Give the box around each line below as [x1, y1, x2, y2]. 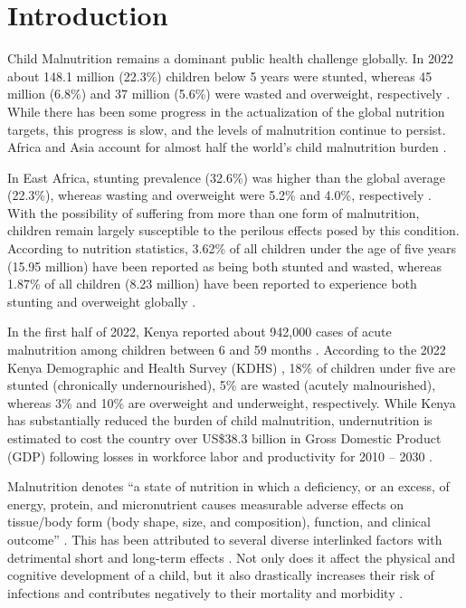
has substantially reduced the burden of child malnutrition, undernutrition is [7, 411, 433, 430]
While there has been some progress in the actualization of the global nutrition [7, 101, 445, 120]
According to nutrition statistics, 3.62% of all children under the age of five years [7, 239, 456, 258]
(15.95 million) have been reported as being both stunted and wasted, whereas [7, 256, 442, 275]
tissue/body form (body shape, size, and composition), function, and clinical [7, 512, 431, 531]
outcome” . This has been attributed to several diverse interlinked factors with [7, 529, 442, 548]
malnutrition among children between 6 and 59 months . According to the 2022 [7, 340, 446, 359]
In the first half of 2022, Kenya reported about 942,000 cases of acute [7, 322, 392, 341]
